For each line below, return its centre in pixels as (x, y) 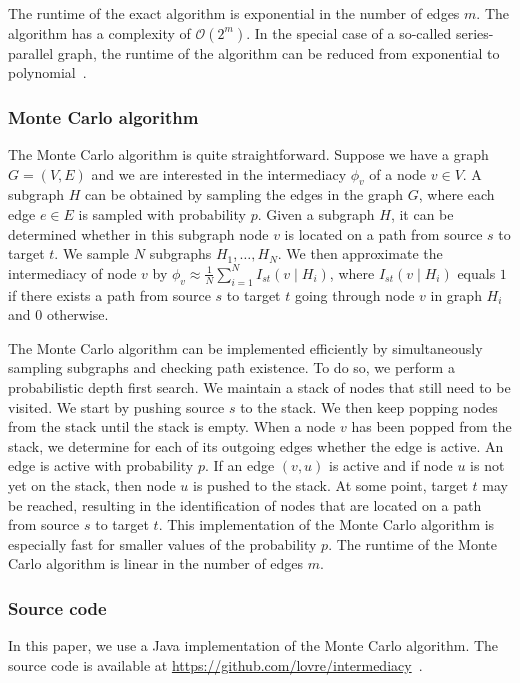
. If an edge (239, 465)
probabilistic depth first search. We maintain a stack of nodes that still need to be (259, 386)
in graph (456, 294)
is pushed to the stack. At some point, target (330, 484)
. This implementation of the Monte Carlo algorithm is (326, 524)
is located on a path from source (383, 233)
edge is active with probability (101, 465)
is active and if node (391, 465)
